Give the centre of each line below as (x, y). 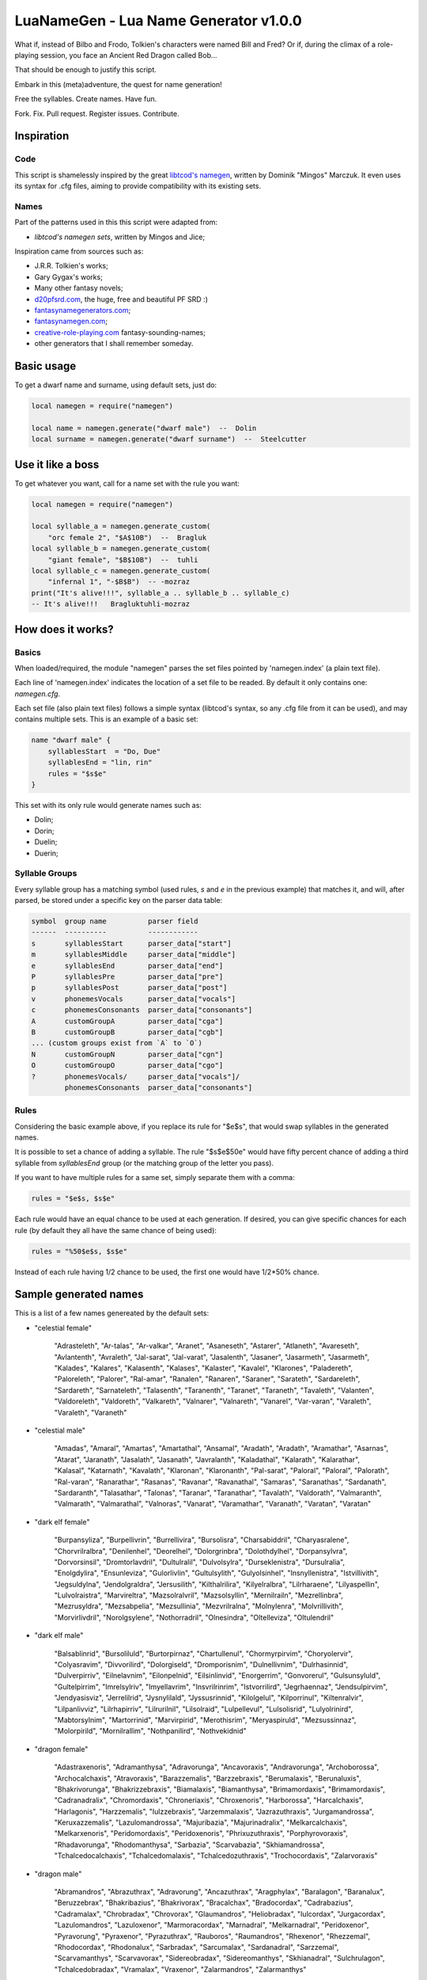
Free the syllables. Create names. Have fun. (86, 99)
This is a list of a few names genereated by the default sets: (112, 1313)
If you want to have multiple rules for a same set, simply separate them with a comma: (155, 1178)
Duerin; (46, 853)
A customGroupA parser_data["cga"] (127, 1021)
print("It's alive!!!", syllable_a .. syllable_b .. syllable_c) (161, 593)
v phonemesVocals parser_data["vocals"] (134, 999)
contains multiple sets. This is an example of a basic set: (106, 719)
